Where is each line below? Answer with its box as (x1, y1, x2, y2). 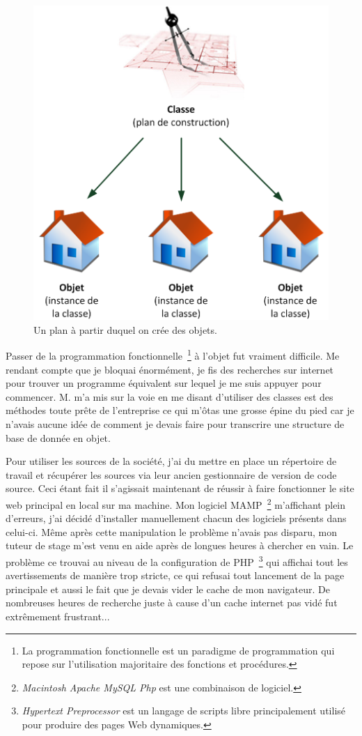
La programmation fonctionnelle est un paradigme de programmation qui (22, 643, 335, 657)
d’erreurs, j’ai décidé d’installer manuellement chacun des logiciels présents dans (6, 511, 347, 526)
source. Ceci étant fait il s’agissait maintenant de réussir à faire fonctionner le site (6, 481, 354, 496)
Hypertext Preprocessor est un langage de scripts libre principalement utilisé (22, 703, 346, 718)
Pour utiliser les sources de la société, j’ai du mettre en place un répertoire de (6, 454, 337, 468)
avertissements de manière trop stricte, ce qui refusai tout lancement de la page (6, 568, 345, 583)
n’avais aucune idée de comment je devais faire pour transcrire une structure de (6, 416, 345, 431)
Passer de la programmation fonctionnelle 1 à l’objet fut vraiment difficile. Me (6, 346, 340, 362)
